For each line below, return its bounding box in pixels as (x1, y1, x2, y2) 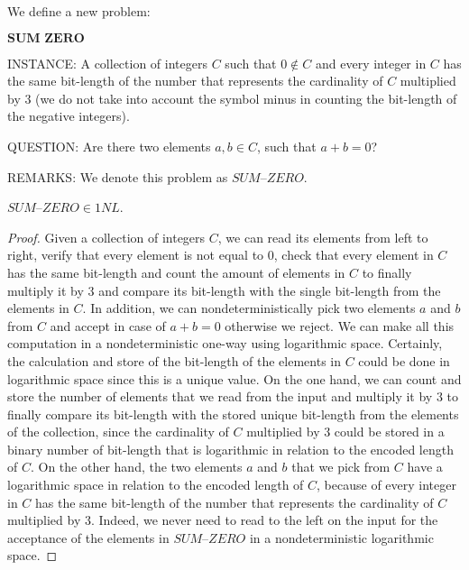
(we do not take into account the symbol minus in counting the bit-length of (35, 88, 457, 107)
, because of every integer (317, 475, 456, 494)
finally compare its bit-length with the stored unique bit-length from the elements (7, 404, 459, 423)
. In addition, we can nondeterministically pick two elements (82, 299, 416, 317)
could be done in (358, 351, 450, 370)
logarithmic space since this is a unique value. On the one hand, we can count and (7, 369, 462, 388)
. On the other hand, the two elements (30, 457, 243, 476)
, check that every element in (273, 245, 434, 264)
